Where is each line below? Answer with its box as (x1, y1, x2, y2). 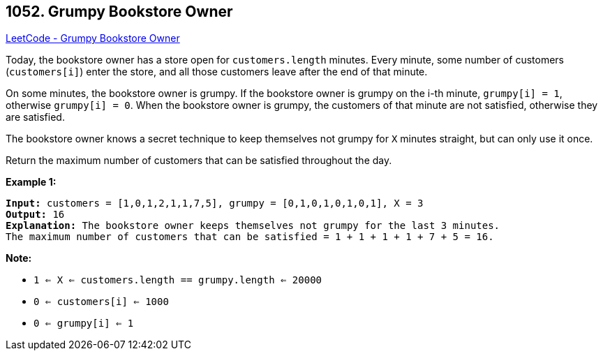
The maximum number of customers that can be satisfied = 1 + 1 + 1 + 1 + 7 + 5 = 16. (6, 231, 494, 243)
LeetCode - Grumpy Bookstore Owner (6, 32, 180, 45)
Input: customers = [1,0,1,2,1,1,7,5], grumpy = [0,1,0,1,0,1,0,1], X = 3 (6, 198, 424, 209)
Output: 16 (6, 209, 65, 221)
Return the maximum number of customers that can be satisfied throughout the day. (6, 154, 392, 167)
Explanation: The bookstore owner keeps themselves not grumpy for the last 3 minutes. (6, 220, 500, 232)
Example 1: (6, 176, 57, 188)
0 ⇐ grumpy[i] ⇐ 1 (33, 318, 134, 329)
